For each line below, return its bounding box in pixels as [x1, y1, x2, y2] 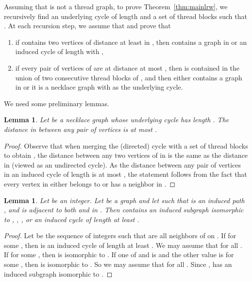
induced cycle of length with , [15, 46, 104, 56]
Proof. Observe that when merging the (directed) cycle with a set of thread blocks [4, 140, 248, 150]
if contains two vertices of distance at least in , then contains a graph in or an [15, 37, 247, 47]
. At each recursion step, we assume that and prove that [4, 20, 171, 31]
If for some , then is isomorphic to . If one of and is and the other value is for [4, 249, 234, 260]
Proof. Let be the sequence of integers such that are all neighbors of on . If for [4, 230, 236, 241]
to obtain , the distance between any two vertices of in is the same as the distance [4, 150, 248, 160]
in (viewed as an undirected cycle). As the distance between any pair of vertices [4, 159, 241, 169]
